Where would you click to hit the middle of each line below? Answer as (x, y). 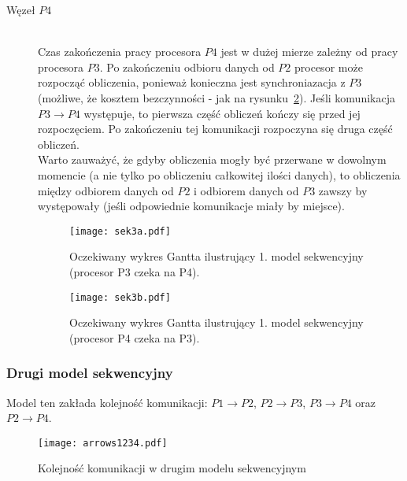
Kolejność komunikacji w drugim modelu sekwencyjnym (172, 468)
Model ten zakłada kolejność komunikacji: (107, 402)
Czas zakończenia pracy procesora (120, 52)
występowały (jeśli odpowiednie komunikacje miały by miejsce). (191, 206)
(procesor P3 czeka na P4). (135, 271)
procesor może (329, 67)
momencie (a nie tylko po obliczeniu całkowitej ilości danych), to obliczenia (219, 174)
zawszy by (343, 190)
